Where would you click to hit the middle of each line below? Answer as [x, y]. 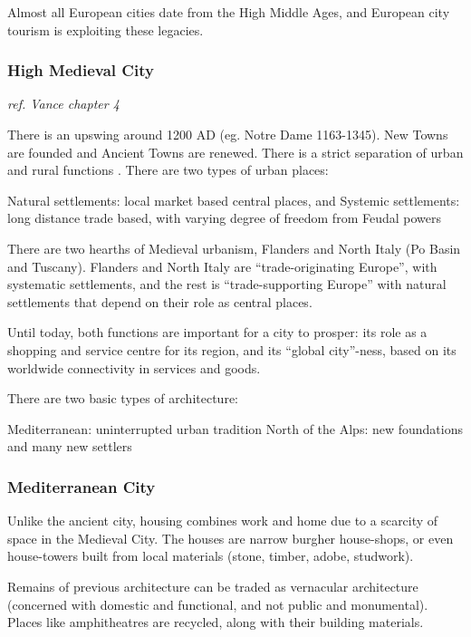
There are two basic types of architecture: [123, 398]
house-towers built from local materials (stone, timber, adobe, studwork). [211, 556]
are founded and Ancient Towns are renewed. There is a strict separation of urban [235, 152]
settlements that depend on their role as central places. [160, 301]
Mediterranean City [82, 486]
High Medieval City [81, 70]
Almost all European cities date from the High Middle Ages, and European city [229, 12]
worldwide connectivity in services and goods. [134, 367]
